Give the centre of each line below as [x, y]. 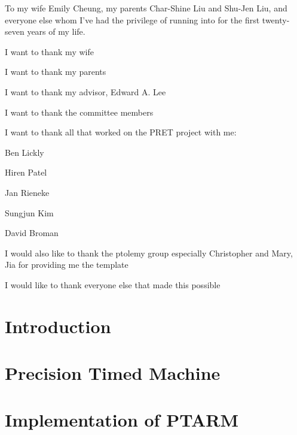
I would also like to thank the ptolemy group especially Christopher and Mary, [149, 253]
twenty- [276, 19]
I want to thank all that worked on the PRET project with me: [121, 132]
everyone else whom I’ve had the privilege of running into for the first [132, 19]
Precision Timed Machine [113, 373]
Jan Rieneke [27, 192]
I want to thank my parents [56, 72]
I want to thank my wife [49, 51]
